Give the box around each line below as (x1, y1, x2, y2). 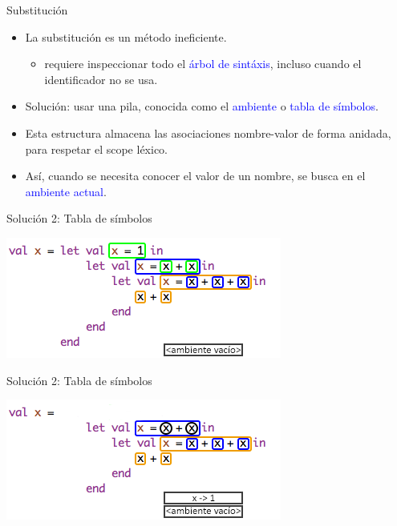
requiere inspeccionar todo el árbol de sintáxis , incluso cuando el (44, 55, 362, 72)
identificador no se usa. (44, 70, 158, 87)
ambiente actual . (25, 183, 107, 199)
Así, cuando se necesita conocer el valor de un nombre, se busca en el (25, 167, 366, 184)
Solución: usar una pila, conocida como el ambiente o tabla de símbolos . (25, 98, 379, 114)
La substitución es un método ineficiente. (25, 28, 227, 45)
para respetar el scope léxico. (25, 140, 168, 157)
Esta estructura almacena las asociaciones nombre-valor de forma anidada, (25, 124, 391, 141)
